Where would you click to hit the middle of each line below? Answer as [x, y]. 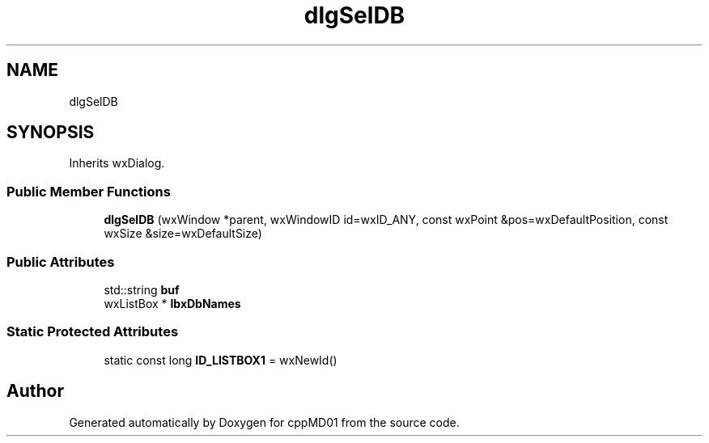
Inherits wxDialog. [117, 163]
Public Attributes [61, 262]
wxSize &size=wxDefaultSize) [183, 234]
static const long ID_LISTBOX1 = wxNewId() [221, 360]
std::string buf [142, 289]
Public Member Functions [89, 191]
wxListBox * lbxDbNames [172, 303]
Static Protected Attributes [93, 332]
